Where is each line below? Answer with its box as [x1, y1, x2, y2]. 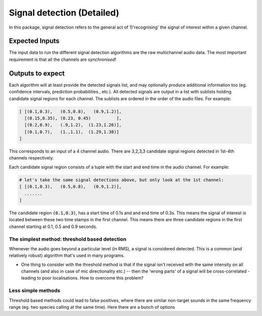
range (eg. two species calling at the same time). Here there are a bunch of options [9, 304, 175, 310]
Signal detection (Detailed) [9, 7, 119, 18]
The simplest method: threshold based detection [9, 236, 127, 243]
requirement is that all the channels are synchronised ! [9, 56, 116, 62]
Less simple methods [9, 287, 61, 294]
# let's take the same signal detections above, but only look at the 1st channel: [19, 177, 224, 182]
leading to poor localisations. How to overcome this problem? [21, 275, 144, 281]
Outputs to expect [9, 69, 65, 77]
